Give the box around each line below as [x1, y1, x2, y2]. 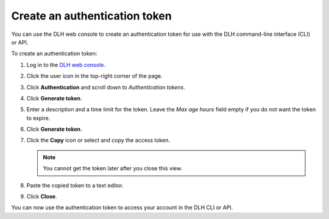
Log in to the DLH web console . [26, 61, 106, 68]
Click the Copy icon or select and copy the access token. [26, 137, 171, 144]
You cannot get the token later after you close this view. [43, 165, 183, 172]
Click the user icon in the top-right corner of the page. [26, 72, 163, 80]
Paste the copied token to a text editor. [26, 181, 124, 189]
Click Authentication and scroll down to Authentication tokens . [26, 83, 186, 91]
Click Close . [26, 193, 57, 200]
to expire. [26, 114, 51, 122]
